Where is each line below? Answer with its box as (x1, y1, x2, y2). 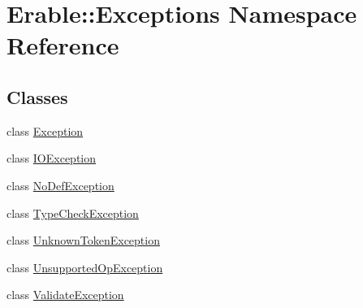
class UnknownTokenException (6, 232, 160, 249)
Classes (6, 84, 68, 109)
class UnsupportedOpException (6, 258, 163, 275)
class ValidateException (6, 286, 124, 303)
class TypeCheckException (6, 204, 139, 221)
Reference (6, 28, 119, 62)
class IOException (6, 150, 97, 167)
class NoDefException (6, 176, 115, 193)
